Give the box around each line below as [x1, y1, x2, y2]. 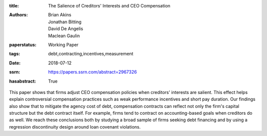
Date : [9, 60, 21, 66]
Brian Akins [48, 12, 72, 18]
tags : [9, 51, 20, 57]
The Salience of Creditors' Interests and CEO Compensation [48, 3, 171, 8]
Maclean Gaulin [48, 33, 80, 39]
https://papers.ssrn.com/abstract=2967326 [48, 69, 137, 75]
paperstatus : [9, 42, 37, 47]
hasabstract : [9, 78, 37, 84]
